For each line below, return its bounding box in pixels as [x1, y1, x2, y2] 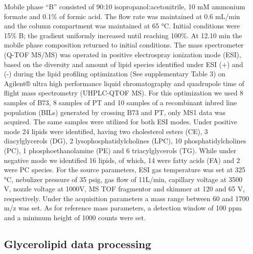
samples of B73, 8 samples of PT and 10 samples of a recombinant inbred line [4, 97, 237, 107]
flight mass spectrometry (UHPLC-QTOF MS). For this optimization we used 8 [4, 88, 243, 98]
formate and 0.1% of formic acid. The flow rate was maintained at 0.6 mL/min [4, 11, 240, 21]
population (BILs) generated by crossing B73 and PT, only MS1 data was [4, 107, 226, 117]
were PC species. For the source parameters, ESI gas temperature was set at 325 [4, 164, 246, 175]
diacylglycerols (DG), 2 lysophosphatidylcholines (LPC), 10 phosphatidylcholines [4, 136, 247, 146]
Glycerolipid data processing [4, 236, 151, 252]
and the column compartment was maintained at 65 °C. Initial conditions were [4, 21, 240, 31]
